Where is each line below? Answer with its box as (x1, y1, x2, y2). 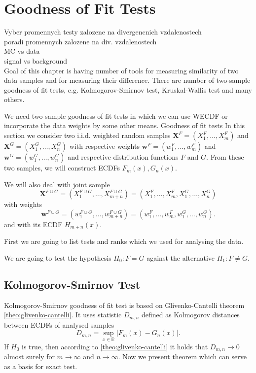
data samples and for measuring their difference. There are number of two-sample (4, 75, 251, 85)
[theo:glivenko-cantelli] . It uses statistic (4, 309, 122, 320)
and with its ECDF (4, 219, 63, 229)
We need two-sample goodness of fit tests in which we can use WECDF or (4, 110, 228, 121)
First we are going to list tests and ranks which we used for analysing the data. (4, 236, 244, 246)
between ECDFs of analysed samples (4, 319, 114, 330)
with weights (4, 199, 42, 209)
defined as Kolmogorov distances (141, 309, 240, 320)
